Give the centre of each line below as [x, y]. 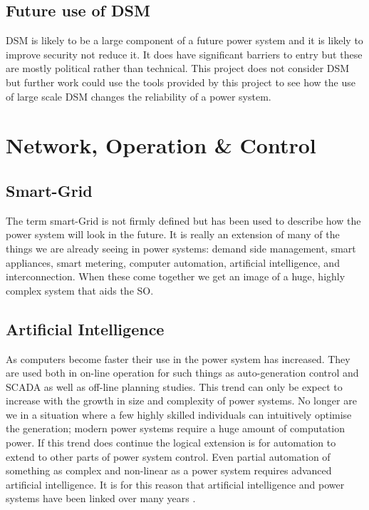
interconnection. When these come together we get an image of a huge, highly [176, 276]
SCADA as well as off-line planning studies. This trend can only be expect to [174, 386]
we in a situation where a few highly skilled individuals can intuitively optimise [179, 414]
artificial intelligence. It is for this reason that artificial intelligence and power [175, 484]
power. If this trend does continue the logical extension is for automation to [171, 443]
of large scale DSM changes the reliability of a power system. [139, 96]
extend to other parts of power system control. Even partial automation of [168, 456]
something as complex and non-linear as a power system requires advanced [169, 470]
